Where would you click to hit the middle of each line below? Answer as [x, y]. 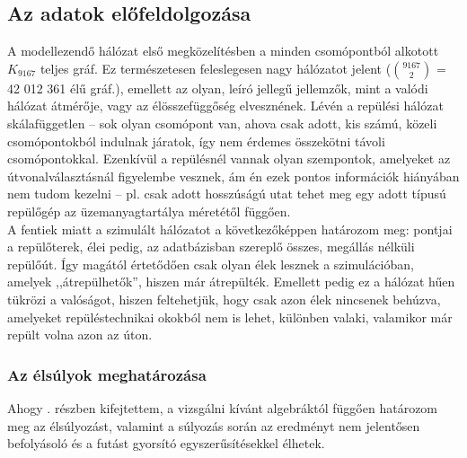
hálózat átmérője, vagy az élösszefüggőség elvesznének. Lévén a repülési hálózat [225, 106]
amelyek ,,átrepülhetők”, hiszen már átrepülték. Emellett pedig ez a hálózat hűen [231, 282]
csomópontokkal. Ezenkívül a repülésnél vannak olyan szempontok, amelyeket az [229, 159]
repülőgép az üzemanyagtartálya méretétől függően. [149, 211]
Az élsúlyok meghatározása [107, 374]
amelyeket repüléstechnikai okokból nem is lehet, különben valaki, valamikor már [230, 317]
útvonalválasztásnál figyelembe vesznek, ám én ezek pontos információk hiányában [233, 176]
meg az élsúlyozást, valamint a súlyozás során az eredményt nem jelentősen [214, 425]
